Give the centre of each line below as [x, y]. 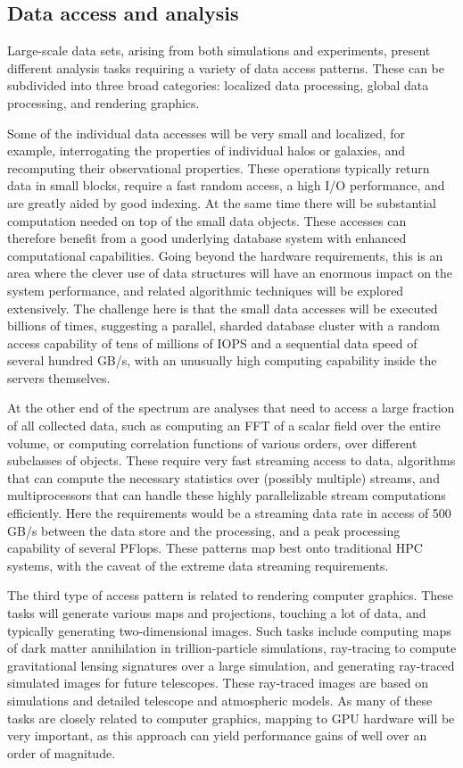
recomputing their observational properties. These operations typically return [219, 167]
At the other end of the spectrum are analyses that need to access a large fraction [231, 408]
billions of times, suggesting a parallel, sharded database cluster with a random [223, 326]
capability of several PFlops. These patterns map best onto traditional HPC [215, 548]
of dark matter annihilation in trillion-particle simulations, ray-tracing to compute [232, 648]
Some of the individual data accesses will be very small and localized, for [207, 133]
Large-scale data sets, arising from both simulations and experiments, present [219, 50]
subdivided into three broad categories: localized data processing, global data [218, 85]
